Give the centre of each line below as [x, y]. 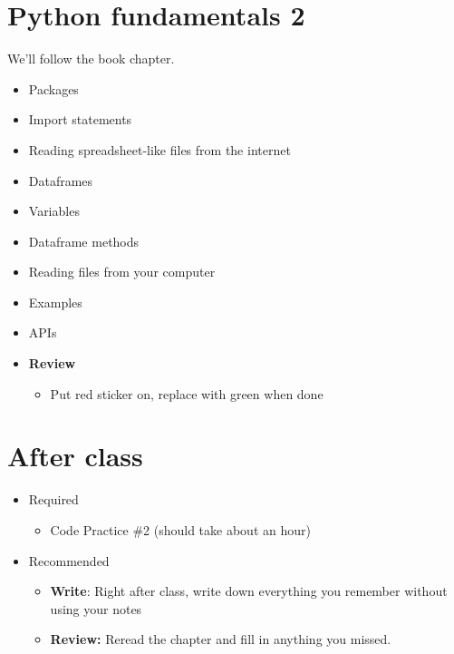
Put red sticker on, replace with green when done [187, 393]
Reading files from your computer [122, 272]
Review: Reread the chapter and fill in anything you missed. [221, 639]
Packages [53, 88]
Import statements [80, 119]
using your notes [96, 608]
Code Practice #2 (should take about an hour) [180, 529]
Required [53, 499]
